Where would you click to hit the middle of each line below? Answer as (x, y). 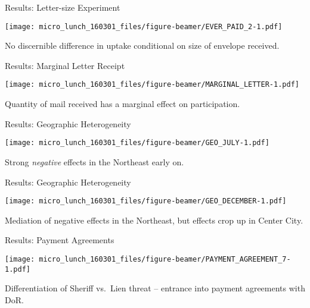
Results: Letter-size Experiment (63, 7)
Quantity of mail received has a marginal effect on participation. (123, 104)
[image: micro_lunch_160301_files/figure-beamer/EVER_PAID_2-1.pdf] (144, 26)
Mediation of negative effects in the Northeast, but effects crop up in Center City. (154, 220)
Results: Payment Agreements (60, 240)
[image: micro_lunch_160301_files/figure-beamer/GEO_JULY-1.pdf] (137, 143)
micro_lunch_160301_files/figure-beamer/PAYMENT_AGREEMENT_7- (165, 259)
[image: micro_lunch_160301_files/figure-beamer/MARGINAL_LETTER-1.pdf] (152, 85)
